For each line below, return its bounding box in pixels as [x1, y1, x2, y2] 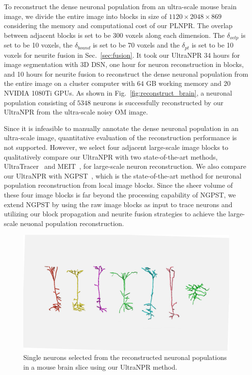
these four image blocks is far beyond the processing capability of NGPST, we [4, 190, 236, 199]
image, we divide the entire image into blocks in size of [4, 11, 167, 21]
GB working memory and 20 [146, 78, 231, 88]
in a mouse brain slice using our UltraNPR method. [23, 362, 177, 372]
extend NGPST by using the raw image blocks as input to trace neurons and [4, 199, 233, 209]
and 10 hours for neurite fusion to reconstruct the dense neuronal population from [4, 68, 249, 79]
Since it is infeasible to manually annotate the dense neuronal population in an [4, 123, 239, 133]
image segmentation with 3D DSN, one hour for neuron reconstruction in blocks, [4, 59, 244, 69]
